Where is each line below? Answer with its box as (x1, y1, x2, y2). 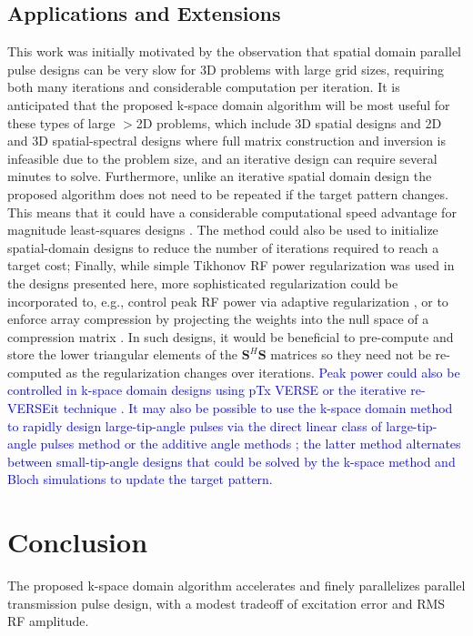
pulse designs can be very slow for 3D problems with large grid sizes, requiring (7, 59, 445, 78)
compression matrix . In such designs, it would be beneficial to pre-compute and (7, 327, 454, 346)
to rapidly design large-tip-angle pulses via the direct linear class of (7, 416, 382, 435)
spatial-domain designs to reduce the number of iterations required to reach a (7, 237, 439, 257)
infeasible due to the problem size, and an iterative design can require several (7, 148, 438, 167)
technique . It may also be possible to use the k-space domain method (63, 399, 453, 418)
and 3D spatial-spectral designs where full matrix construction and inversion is (7, 131, 447, 150)
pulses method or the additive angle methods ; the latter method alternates (40, 434, 461, 453)
